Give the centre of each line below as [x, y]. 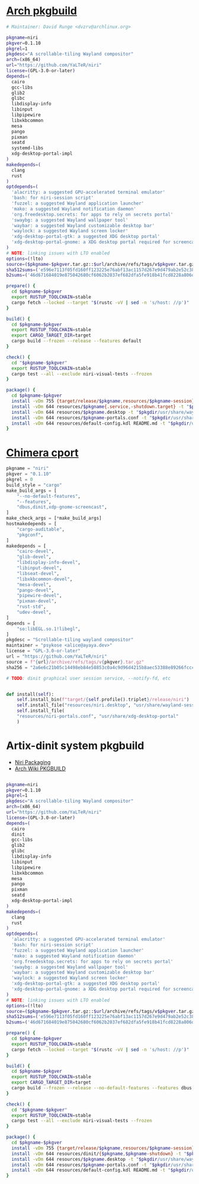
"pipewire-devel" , [39, 596]
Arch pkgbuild [42, 11]
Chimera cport [42, 453]
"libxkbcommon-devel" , [45, 579]
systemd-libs [28, 148]
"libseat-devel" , [38, 573]
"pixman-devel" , [37, 601]
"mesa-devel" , [34, 585]
